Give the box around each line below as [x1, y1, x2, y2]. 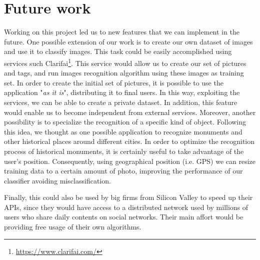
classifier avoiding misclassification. [4, 175, 111, 185]
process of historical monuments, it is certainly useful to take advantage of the [4, 145, 244, 156]
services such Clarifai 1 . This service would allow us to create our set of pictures [4, 56, 246, 68]
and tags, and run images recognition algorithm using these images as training [4, 67, 244, 78]
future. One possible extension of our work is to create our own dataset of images [4, 36, 253, 46]
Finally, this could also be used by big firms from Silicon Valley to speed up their [4, 192, 253, 202]
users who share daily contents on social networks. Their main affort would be [4, 211, 243, 222]
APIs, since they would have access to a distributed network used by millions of [4, 201, 248, 212]
